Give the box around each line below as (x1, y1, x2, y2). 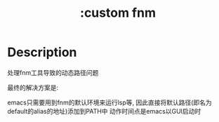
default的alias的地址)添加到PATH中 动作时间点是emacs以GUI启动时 (7, 107, 201, 115)
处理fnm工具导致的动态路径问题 (7, 68, 99, 76)
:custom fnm (79, 5, 157, 21)
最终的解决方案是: (7, 83, 59, 92)
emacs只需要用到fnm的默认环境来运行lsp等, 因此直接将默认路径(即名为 (7, 98, 212, 107)
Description (7, 44, 77, 60)
